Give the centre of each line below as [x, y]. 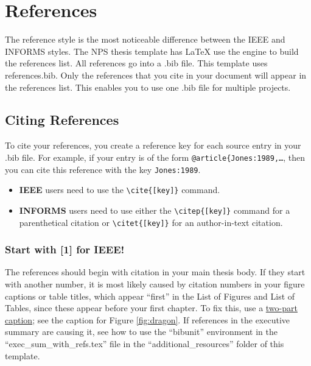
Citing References [62, 120]
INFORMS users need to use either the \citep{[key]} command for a [155, 210]
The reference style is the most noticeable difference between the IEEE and [145, 39]
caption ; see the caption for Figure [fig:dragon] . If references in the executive [148, 319]
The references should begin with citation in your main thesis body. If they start [155, 272]
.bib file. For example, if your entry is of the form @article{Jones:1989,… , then [155, 157]
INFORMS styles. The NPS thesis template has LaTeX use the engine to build [152, 51]
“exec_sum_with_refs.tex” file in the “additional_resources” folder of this [145, 343]
